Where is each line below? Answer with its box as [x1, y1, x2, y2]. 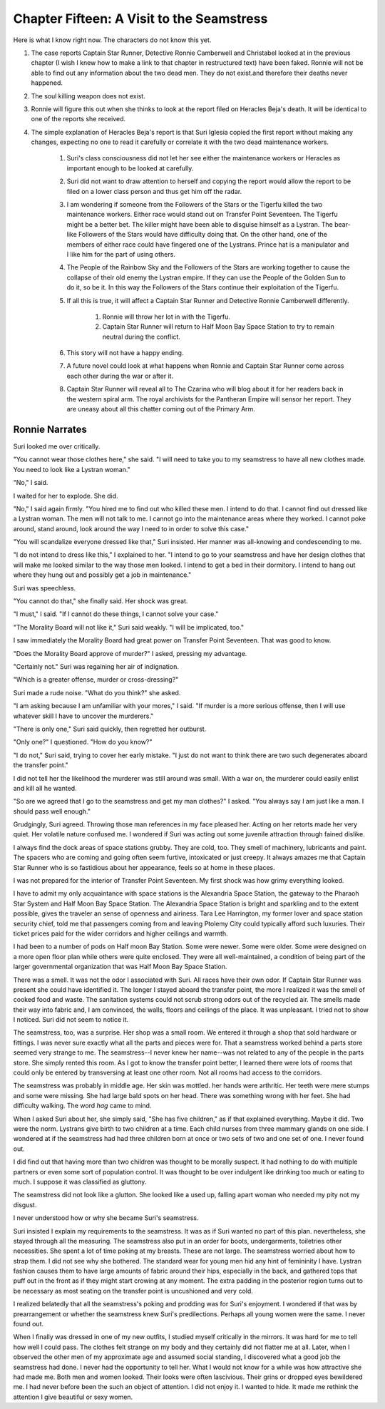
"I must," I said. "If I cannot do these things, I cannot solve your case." [13, 610, 219, 618]
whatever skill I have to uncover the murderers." [13, 712, 154, 720]
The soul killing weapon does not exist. [31, 91, 145, 100]
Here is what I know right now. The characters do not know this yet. [13, 36, 212, 44]
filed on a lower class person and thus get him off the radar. [66, 187, 242, 195]
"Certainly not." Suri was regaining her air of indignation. [13, 662, 180, 670]
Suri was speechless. [13, 583, 76, 592]
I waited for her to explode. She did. [13, 491, 118, 500]
